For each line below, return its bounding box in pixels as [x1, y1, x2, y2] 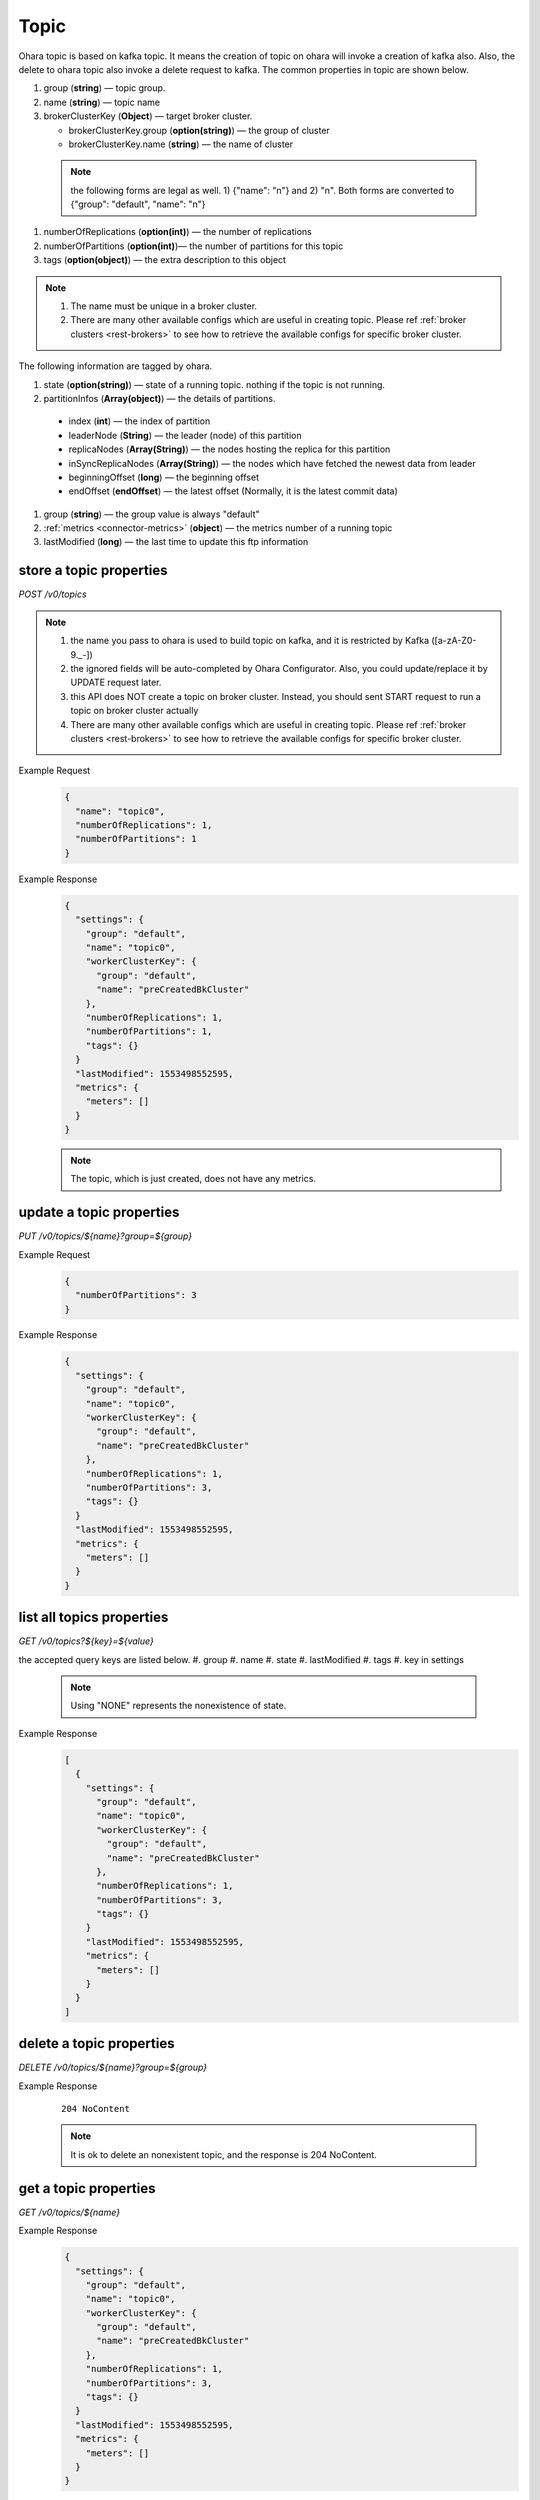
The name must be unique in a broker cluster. [70, 300, 258, 312]
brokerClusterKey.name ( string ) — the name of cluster [68, 138, 294, 150]
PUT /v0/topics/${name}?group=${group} [18, 1230, 193, 1242]
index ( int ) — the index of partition [68, 415, 211, 427]
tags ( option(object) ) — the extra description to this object [43, 254, 287, 266]
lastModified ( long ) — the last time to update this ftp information [43, 536, 309, 548]
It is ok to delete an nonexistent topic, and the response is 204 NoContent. [70, 2148, 377, 2160]
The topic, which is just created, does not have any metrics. [70, 1173, 317, 1185]
